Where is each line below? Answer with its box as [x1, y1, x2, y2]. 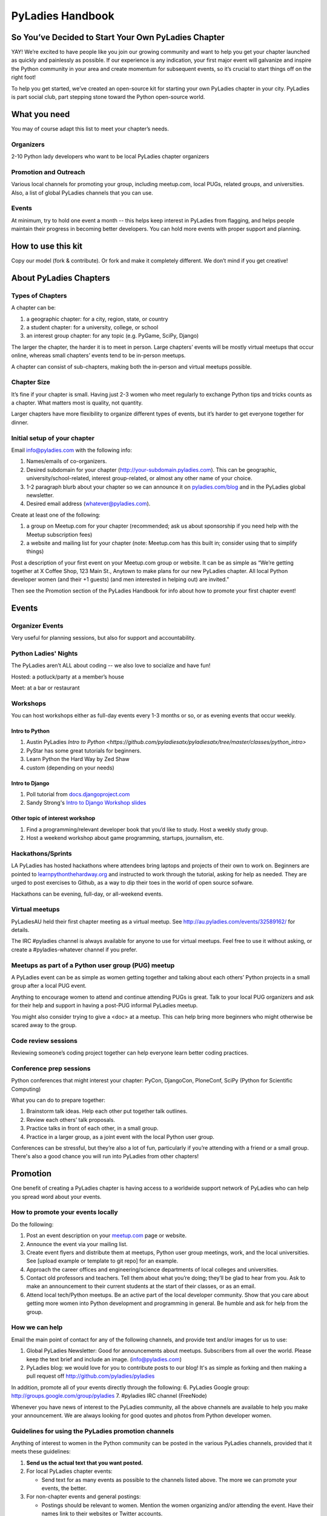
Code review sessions [11, 1036, 78, 1045]
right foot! [11, 73, 36, 81]
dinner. [11, 418, 29, 426]
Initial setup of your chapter [11, 434, 95, 442]
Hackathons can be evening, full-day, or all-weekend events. [11, 890, 163, 897]
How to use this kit [11, 241, 83, 251]
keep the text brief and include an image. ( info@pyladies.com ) [26, 1355, 182, 1363]
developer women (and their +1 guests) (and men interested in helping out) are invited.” [11, 576, 230, 583]
